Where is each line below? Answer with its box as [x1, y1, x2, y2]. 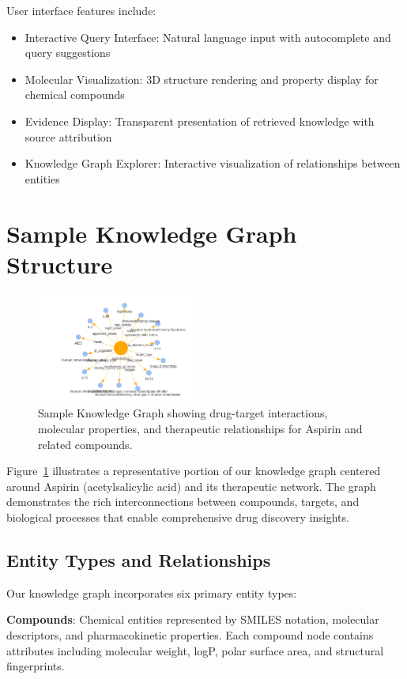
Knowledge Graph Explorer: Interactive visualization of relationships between [24, 155, 401, 172]
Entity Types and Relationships [6, 548, 271, 571]
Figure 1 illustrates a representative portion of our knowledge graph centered [6, 462, 381, 479]
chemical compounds [24, 86, 125, 103]
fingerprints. [6, 658, 65, 674]
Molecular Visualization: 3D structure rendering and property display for [24, 70, 379, 87]
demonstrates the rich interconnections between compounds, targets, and [6, 493, 360, 510]
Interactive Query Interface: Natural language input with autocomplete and [24, 28, 391, 45]
